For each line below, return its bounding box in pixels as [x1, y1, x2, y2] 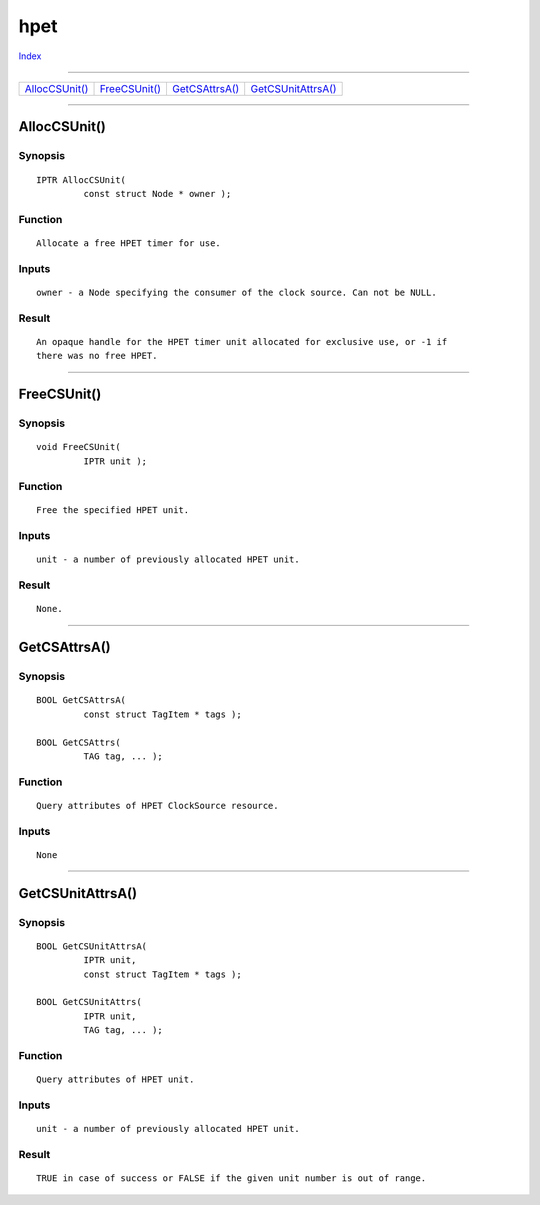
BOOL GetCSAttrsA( [36, 695, 127, 706]
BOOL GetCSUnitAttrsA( [36, 940, 148, 952]
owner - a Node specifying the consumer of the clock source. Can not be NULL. [36, 286, 437, 298]
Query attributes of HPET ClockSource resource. [36, 800, 279, 811]
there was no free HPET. [36, 350, 158, 362]
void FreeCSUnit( [36, 441, 121, 453]
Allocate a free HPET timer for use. [36, 237, 222, 249]
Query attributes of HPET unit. [36, 1074, 195, 1085]
